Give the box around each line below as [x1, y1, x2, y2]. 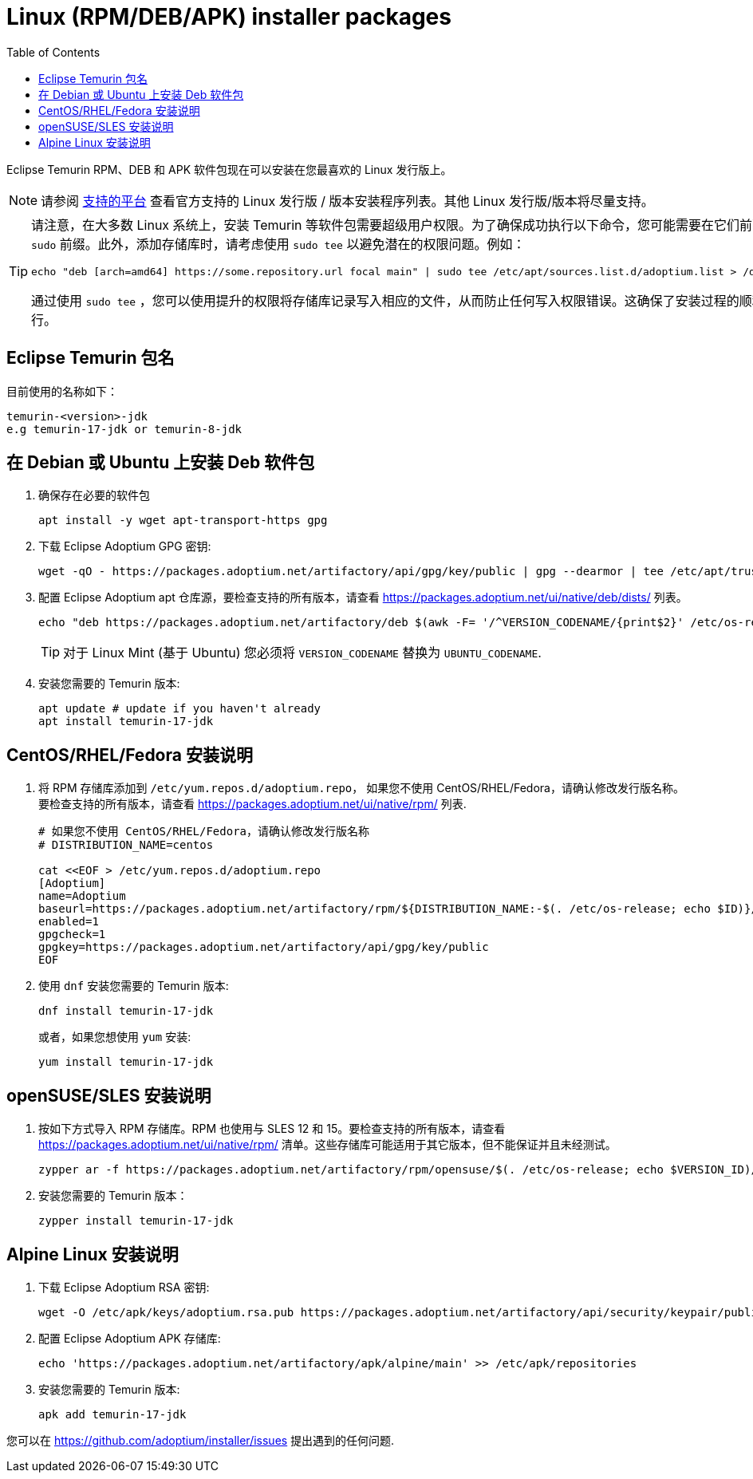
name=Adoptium [38, 889, 126, 903]
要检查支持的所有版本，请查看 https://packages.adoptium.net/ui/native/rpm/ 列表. [38, 797, 467, 811]
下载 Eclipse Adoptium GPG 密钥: [38, 539, 211, 554]
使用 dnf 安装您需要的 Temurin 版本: [38, 979, 229, 993]
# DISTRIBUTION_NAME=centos [38, 838, 214, 852]
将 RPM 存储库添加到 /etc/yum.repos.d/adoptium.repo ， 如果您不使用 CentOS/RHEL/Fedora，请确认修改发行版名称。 [38, 781, 684, 795]
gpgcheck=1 [38, 928, 106, 941]
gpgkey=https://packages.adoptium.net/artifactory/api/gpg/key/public [38, 941, 489, 954]
